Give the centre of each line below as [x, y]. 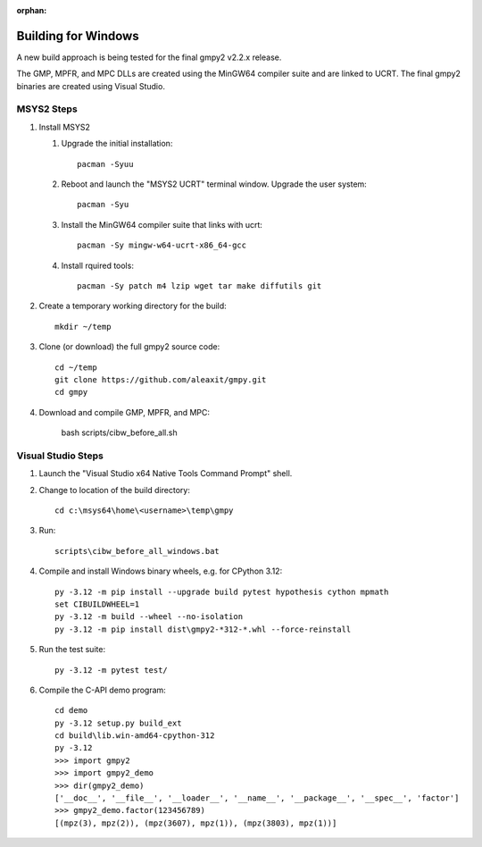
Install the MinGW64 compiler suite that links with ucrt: [162, 224]
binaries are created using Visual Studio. [91, 86]
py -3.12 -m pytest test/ [112, 670]
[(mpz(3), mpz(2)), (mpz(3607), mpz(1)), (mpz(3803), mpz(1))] [196, 823]
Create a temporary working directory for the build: [133, 306]
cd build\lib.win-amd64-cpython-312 [135, 736]
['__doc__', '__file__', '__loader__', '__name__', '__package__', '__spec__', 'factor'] [257, 798]
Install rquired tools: [97, 265]
